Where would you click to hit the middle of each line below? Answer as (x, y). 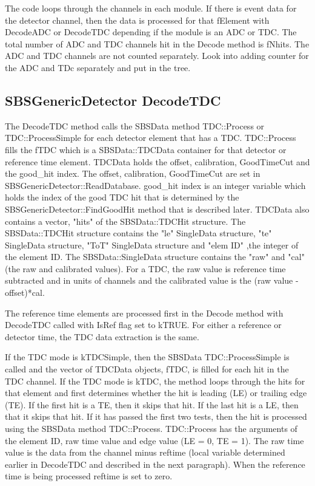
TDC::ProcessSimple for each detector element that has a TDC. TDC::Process (151, 138)
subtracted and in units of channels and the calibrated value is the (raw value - (152, 280)
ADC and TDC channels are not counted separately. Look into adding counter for (157, 56)
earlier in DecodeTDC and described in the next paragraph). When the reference (155, 464)
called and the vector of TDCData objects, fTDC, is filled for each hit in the (147, 369)
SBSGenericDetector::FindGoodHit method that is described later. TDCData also (157, 209)
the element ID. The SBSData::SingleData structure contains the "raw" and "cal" (155, 257)
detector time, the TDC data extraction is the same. (102, 336)
